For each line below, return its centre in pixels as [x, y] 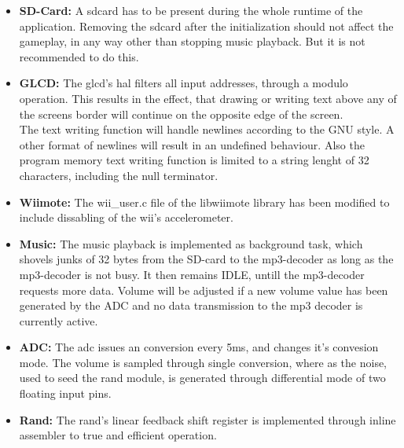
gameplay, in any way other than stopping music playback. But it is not [192, 41]
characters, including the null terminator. [119, 175]
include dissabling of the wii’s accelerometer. [126, 217]
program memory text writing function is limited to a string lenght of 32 [194, 160]
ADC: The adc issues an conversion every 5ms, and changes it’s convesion [199, 347]
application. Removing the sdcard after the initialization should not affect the [206, 26]
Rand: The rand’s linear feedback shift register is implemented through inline [208, 419]
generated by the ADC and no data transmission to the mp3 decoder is [191, 305]
